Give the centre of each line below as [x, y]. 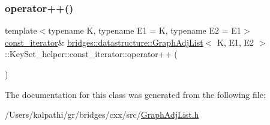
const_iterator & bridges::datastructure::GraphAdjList [104, 42]
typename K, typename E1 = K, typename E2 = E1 [145, 30]
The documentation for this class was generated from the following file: [135, 94]
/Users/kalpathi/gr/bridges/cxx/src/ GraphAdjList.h [102, 114]
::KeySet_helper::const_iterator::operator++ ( [91, 54]
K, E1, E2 [236, 42]
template [21, 30]
